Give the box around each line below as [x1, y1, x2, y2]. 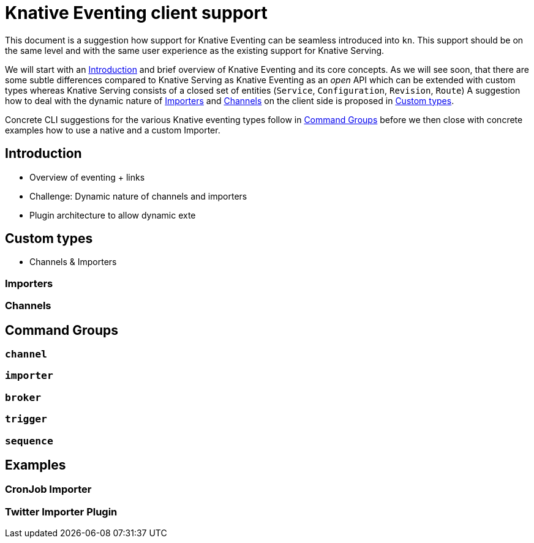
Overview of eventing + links [29, 171, 145, 182]
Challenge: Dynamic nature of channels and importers [29, 190, 247, 201]
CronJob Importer [5, 483, 92, 496]
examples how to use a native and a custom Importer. [5, 124, 220, 135]
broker [5, 391, 42, 403]
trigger [5, 413, 47, 425]
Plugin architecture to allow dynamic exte [29, 209, 196, 220]
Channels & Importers [29, 257, 117, 268]
